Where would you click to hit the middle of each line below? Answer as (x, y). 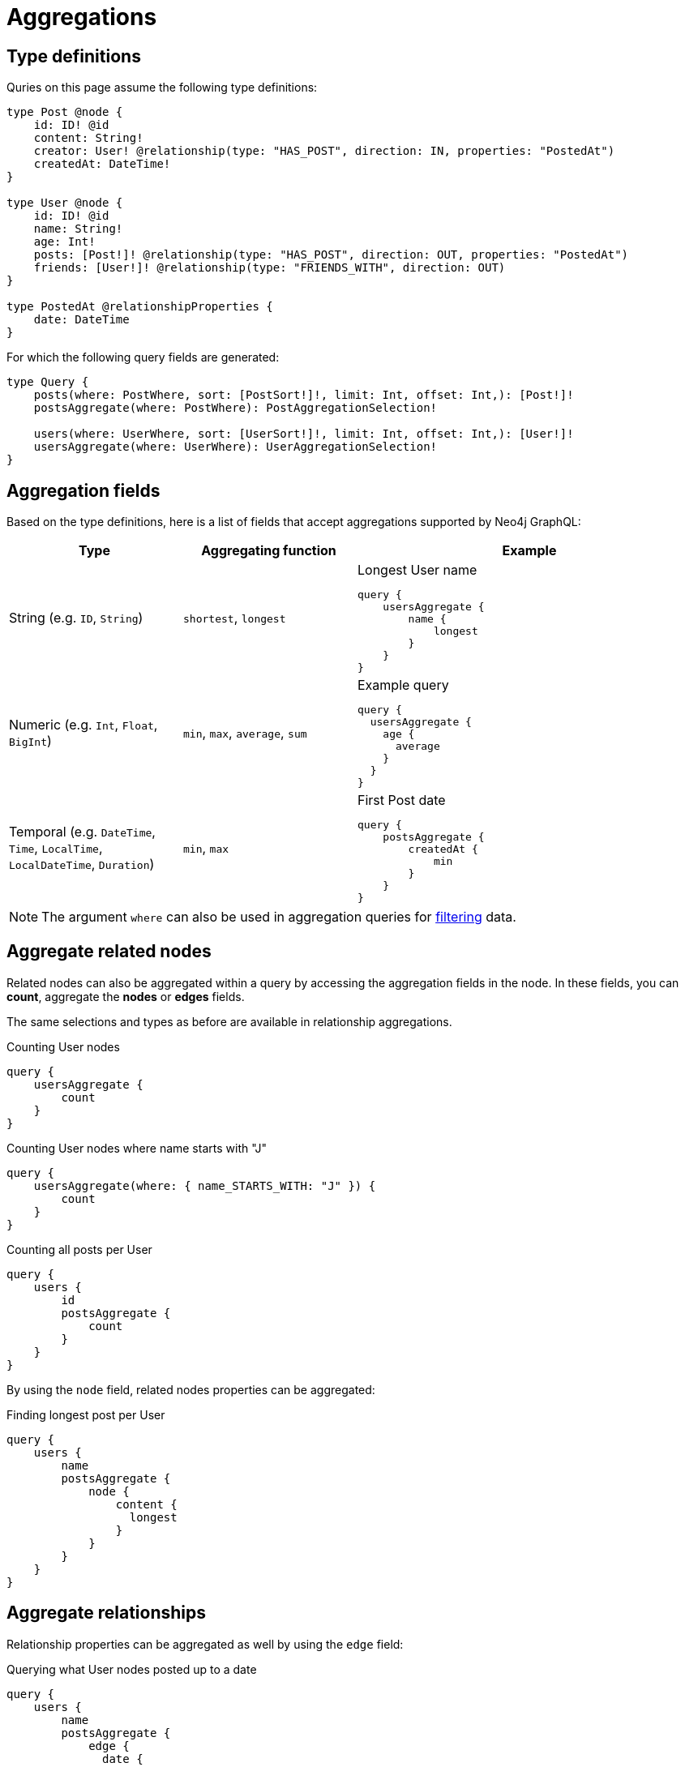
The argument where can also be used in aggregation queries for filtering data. (279, 917)
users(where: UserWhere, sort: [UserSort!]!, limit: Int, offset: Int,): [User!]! (304, 434)
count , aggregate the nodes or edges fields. (126, 996)
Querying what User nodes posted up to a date (132, 1669)
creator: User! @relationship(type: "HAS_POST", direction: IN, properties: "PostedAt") (324, 151)
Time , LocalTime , (56, 848)
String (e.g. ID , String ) (76, 618)
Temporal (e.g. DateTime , (82, 832)
